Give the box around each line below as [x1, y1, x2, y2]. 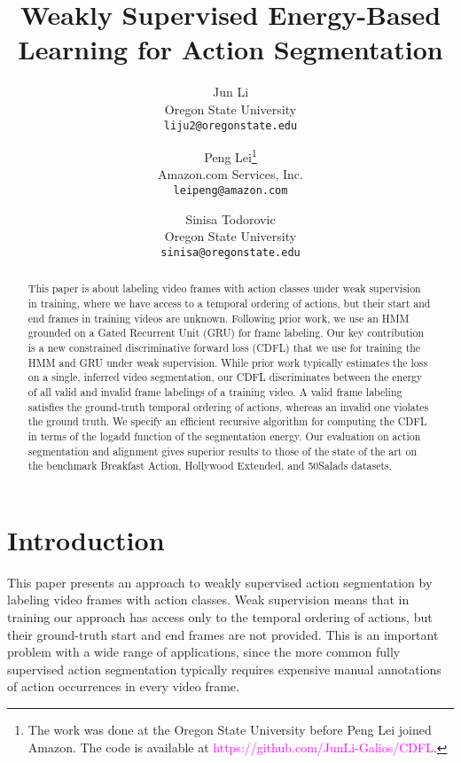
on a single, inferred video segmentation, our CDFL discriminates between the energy [27, 370, 423, 385]
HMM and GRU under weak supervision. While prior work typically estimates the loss [27, 354, 428, 370]
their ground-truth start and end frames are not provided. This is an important [7, 625, 439, 643]
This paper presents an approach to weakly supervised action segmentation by [7, 572, 433, 591]
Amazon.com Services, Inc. [158, 165, 303, 183]
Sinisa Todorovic [185, 209, 276, 228]
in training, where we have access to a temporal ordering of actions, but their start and [27, 295, 431, 310]
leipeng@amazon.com [173, 184, 288, 197]
